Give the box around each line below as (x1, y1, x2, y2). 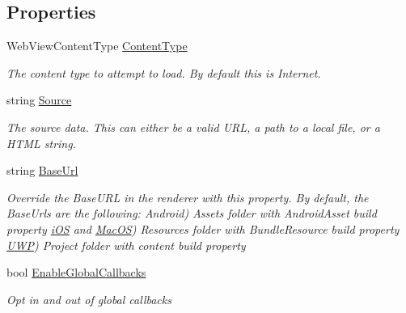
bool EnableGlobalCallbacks (6, 264, 146, 281)
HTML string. (6, 134, 76, 151)
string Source (6, 91, 72, 108)
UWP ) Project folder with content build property (6, 236, 246, 253)
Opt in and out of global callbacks (6, 290, 171, 307)
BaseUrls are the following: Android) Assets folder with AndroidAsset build (6, 205, 377, 222)
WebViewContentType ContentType (6, 37, 188, 54)
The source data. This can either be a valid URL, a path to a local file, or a (6, 118, 380, 135)
